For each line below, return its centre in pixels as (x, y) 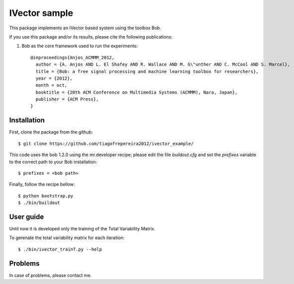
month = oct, (51, 85)
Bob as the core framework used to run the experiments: (80, 46)
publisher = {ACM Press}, (67, 99)
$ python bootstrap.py (46, 196)
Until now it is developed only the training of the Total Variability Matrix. (82, 229)
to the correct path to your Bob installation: (53, 162)
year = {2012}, (54, 78)
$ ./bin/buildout (39, 203)
